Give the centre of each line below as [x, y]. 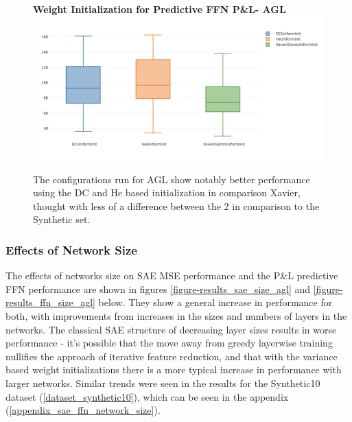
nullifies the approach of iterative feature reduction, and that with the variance [172, 356]
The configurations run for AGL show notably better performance [172, 179]
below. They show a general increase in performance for [215, 302]
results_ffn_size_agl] [50, 302]
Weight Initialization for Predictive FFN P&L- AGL [160, 9]
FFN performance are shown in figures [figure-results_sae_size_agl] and [158, 289]
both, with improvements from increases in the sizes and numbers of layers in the [176, 316]
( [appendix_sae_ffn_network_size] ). [83, 410]
